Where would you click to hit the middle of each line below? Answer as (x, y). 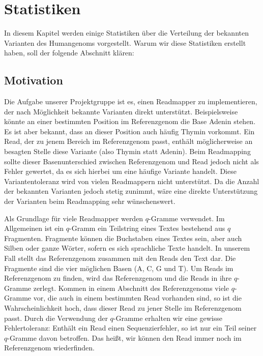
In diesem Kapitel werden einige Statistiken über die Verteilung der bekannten (126, 33)
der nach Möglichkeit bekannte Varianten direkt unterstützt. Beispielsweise (121, 111)
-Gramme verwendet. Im (187, 218)
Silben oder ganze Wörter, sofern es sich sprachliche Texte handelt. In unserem (127, 248)
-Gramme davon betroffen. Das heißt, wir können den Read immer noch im (124, 337)
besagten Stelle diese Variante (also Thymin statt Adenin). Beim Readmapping (127, 151)
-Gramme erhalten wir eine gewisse (168, 318)
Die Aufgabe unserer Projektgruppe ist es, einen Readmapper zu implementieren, (131, 101)
